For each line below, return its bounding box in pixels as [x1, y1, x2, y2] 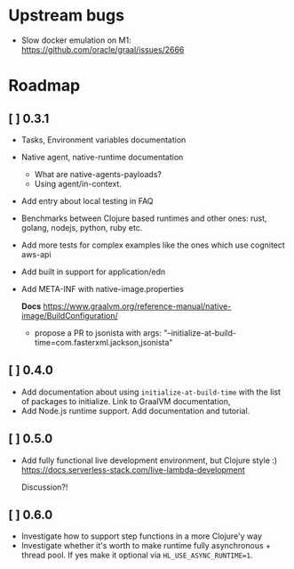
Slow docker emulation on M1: [20, 35, 131, 45]
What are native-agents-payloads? [34, 168, 162, 179]
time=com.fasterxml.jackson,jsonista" [34, 337, 173, 347]
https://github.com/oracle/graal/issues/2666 [20, 44, 185, 54]
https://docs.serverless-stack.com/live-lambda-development [20, 464, 245, 475]
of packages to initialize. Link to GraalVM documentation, [20, 395, 231, 406]
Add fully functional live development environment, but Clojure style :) [20, 455, 277, 466]
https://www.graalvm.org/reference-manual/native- [43, 300, 232, 312]
